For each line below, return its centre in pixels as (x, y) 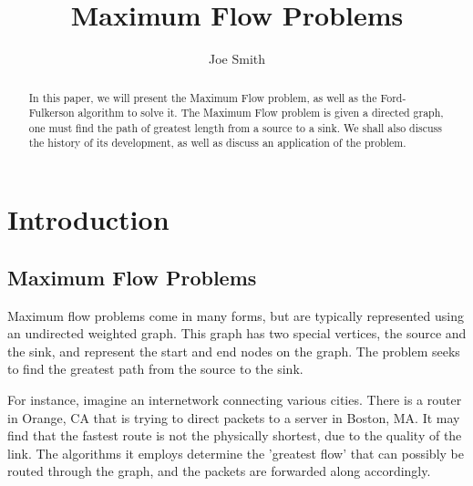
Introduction (88, 219)
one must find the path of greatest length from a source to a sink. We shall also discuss (235, 127)
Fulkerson (51, 113)
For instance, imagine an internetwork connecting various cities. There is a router (235, 399)
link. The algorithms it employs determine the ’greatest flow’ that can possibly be (236, 453)
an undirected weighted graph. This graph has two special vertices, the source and (237, 333)
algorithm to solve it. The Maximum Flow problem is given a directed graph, (261, 113)
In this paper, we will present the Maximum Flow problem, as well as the (203, 97)
